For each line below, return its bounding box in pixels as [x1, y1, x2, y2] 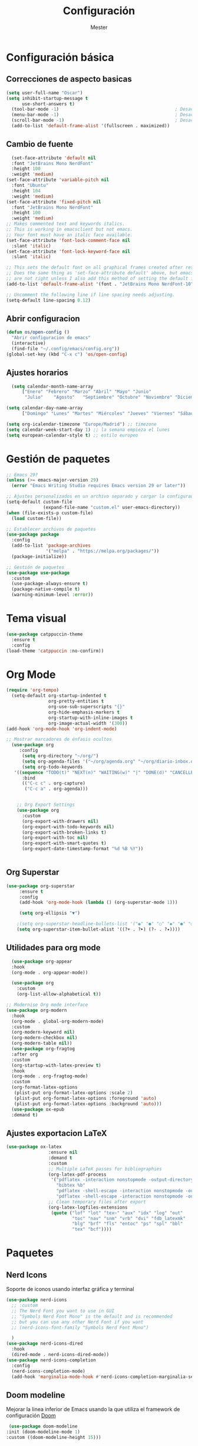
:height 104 [11, 188, 41, 193]
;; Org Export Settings [16, 802, 75, 808]
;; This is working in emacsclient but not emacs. [6, 227, 133, 233]
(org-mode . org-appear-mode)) [11, 969, 88, 976]
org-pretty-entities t [48, 698, 104, 705]
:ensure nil [48, 1150, 78, 1155]
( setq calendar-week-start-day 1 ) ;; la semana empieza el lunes [6, 427, 170, 432]
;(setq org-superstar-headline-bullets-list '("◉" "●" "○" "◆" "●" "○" [16, 921, 196, 927]
